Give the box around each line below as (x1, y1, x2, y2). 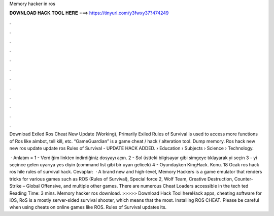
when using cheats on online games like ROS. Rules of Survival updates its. (9, 204, 167, 210)
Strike (9, 183, 22, 189)
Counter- (234, 175, 253, 182)
